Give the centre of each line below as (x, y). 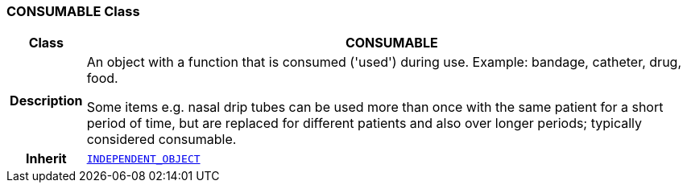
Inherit (46, 159)
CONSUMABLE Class (73, 11)
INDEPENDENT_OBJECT (143, 158)
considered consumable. (161, 140)
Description (46, 101)
